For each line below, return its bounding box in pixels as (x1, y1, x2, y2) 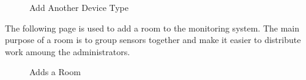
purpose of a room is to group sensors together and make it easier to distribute (5, 33, 301, 46)
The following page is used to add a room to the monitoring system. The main (5, 21, 300, 34)
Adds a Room (29, 65, 81, 78)
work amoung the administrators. (5, 45, 130, 58)
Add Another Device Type (29, 1, 129, 13)
